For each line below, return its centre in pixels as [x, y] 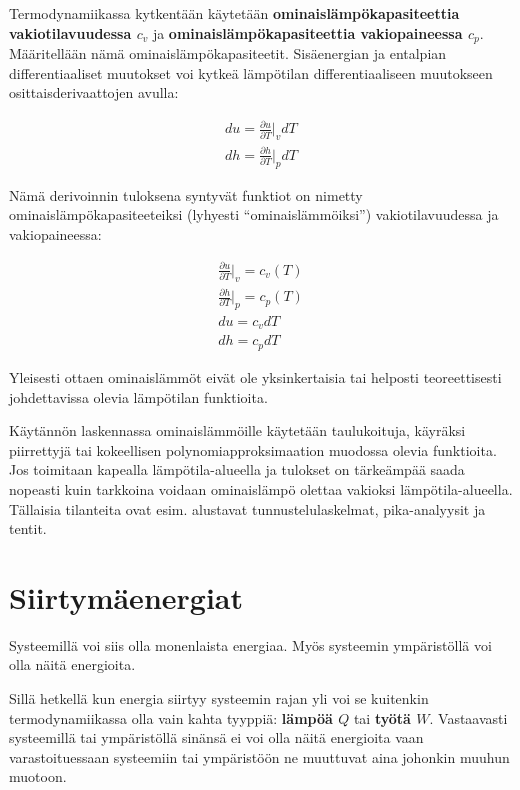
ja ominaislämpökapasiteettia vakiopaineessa [307, 32]
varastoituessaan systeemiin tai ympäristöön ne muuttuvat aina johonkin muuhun [259, 756]
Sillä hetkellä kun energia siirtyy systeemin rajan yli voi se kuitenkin [219, 698]
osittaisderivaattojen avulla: [94, 92]
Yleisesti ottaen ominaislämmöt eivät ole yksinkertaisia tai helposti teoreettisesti [255, 376]
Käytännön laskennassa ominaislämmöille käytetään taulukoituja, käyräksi [237, 430]
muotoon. [38, 776]
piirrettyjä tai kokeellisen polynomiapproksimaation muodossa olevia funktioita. [253, 449]
